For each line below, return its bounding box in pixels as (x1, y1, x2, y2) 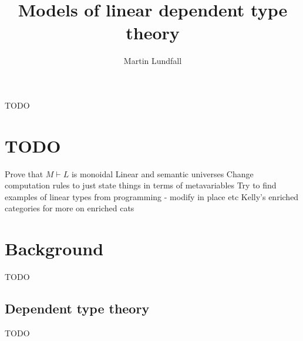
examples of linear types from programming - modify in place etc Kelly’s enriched (5, 190, 299, 202)
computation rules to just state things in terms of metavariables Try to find (5, 179, 277, 191)
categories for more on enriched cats (5, 202, 134, 214)
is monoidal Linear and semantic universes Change (71, 167, 254, 180)
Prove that (5, 167, 43, 180)
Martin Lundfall (123, 55, 182, 67)
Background (5, 237, 104, 261)
